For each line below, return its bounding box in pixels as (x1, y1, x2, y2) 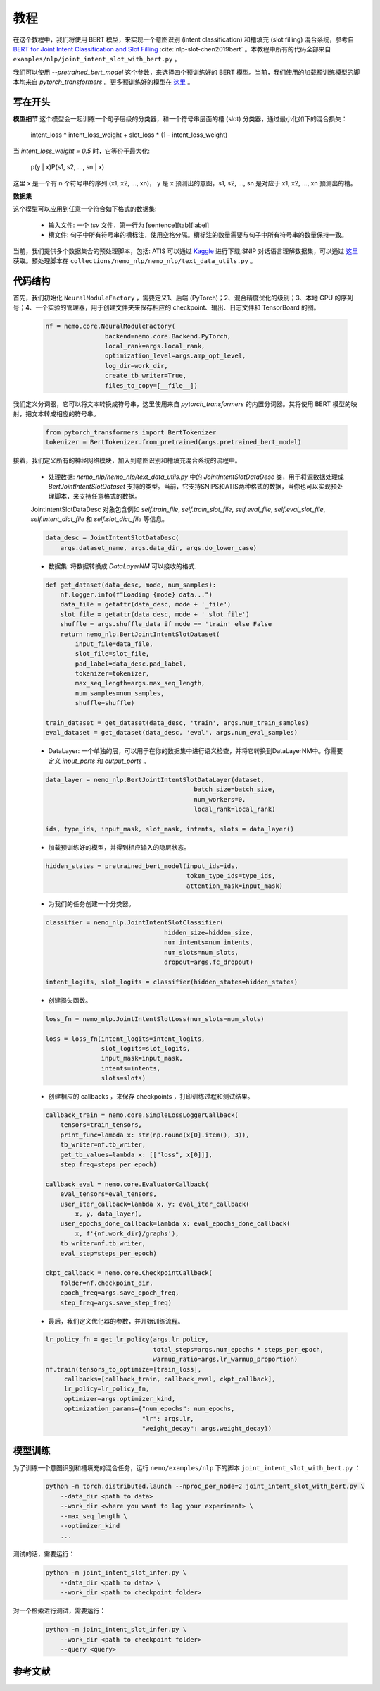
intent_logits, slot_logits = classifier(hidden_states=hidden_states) (45, 977, 298, 986)
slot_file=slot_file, (75, 649, 150, 658)
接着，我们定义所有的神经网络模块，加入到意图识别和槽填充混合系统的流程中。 (13, 456, 241, 465)
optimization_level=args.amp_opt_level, (104, 352, 246, 360)
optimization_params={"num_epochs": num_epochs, (63, 1405, 235, 1413)
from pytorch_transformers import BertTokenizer (45, 428, 217, 437)
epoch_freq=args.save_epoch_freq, (60, 1289, 179, 1297)
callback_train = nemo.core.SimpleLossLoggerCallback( (45, 1111, 239, 1119)
